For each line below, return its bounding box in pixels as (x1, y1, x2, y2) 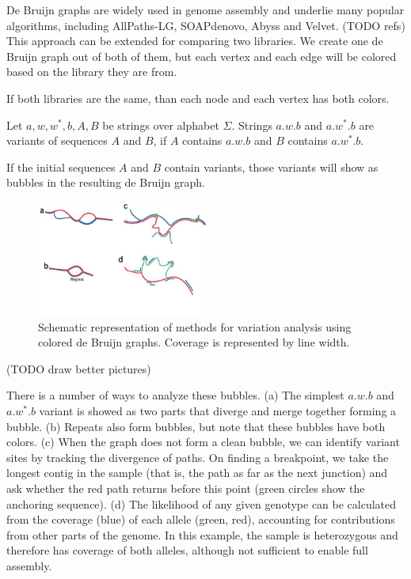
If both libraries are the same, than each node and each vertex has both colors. (6, 89, 390, 106)
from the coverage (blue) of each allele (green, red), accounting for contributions (6, 511, 395, 528)
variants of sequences (6, 132, 108, 149)
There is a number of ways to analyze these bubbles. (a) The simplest (6, 387, 344, 403)
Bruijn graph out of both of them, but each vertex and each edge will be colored (6, 47, 397, 64)
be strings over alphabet (102, 116, 219, 133)
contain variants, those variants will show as (164, 158, 379, 175)
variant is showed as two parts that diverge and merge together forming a (39, 403, 397, 419)
